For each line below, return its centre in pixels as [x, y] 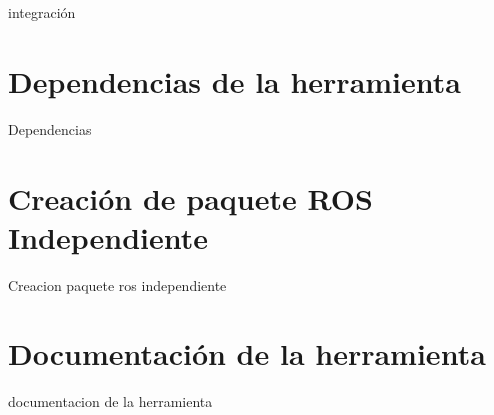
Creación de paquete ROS [190, 197]
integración [42, 12]
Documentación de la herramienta [247, 353]
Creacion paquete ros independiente [117, 284]
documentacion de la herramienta [110, 401]
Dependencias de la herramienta [234, 80]
